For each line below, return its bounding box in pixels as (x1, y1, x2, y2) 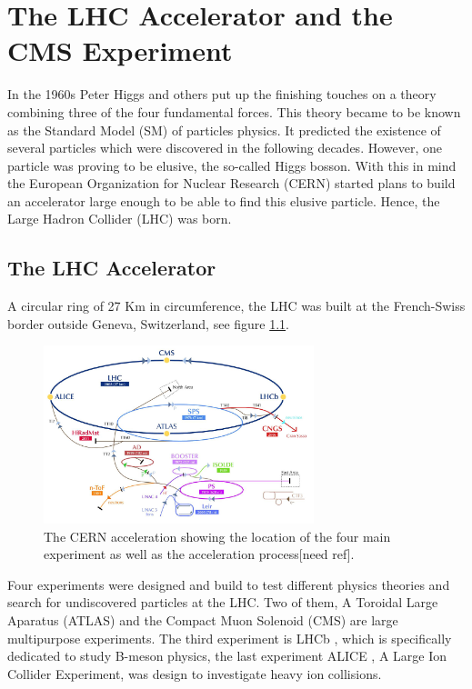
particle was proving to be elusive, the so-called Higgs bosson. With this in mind (7, 155, 457, 175)
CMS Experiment (7, 32, 233, 69)
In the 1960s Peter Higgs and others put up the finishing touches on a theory (7, 85, 437, 104)
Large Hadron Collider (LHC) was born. (7, 209, 232, 228)
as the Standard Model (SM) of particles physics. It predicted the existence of (7, 120, 441, 139)
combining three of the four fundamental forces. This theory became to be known (7, 102, 461, 121)
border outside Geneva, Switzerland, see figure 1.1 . (7, 314, 290, 333)
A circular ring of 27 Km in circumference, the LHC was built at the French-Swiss (7, 296, 466, 315)
